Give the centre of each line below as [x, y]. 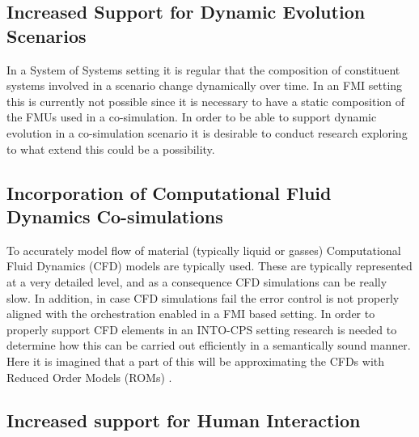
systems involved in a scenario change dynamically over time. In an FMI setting [205, 85]
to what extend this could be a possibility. [111, 148]
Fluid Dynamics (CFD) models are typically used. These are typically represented [209, 266]
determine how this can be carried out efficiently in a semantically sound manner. [209, 345]
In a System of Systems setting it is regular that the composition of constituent [203, 69]
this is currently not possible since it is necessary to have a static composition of [206, 101]
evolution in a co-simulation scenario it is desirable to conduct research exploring [207, 132]
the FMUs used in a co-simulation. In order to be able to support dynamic [192, 117]
